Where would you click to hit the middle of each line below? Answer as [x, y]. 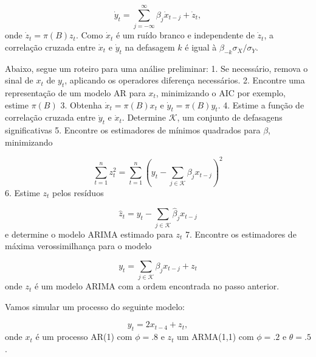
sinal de [19, 80]
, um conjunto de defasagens [230, 117]
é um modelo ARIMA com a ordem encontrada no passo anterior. [157, 286]
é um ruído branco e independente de [185, 35]
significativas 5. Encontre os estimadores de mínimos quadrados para [133, 130]
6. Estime [22, 192]
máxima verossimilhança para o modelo [78, 246]
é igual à [201, 47]
